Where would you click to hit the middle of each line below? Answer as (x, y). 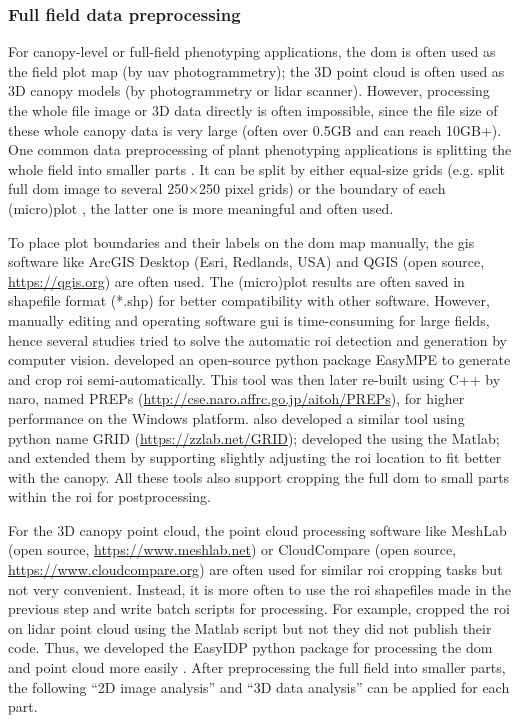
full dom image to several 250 (98, 188)
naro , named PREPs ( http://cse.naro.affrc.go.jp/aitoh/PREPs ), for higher (236, 398)
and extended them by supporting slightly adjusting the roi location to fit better (255, 457)
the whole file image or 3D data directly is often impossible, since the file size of (253, 110)
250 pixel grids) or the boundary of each (322, 188)
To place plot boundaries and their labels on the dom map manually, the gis (241, 241)
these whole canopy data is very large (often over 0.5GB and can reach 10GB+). (255, 129)
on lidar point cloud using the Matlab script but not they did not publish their (250, 627)
